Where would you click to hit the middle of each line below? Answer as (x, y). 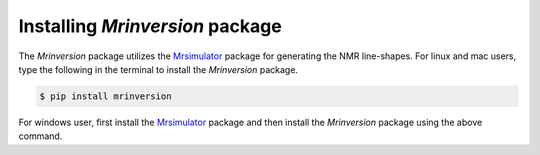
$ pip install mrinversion (105, 96)
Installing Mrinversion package (150, 26)
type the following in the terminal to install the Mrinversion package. (158, 69)
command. (40, 136)
